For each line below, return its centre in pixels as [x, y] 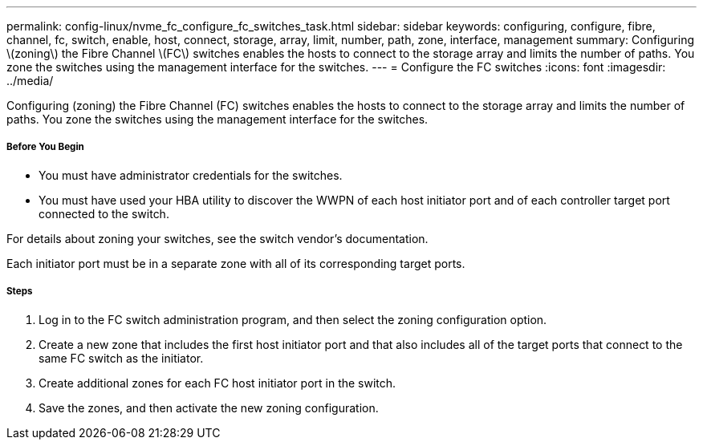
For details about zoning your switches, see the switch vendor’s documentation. [217, 238]
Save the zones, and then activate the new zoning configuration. [209, 407]
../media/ [30, 81]
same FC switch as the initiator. [121, 358]
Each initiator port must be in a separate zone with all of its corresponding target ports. [236, 263]
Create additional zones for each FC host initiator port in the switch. [217, 383]
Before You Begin [45, 147]
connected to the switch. [104, 213]
